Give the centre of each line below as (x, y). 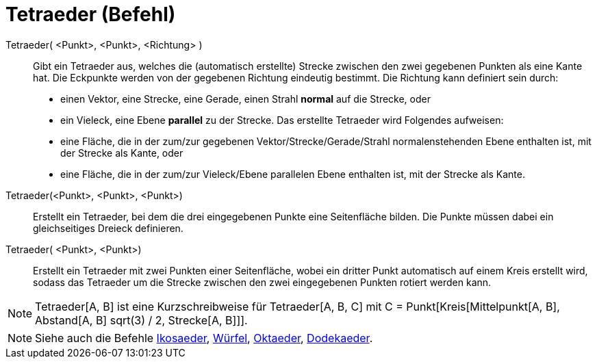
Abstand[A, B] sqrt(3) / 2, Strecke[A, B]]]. (141, 320)
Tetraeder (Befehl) (91, 14)
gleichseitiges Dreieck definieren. (108, 228)
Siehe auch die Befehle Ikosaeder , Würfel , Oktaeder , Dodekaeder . (204, 338)
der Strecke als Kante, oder (122, 153)
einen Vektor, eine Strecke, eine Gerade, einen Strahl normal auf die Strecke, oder (245, 99)
